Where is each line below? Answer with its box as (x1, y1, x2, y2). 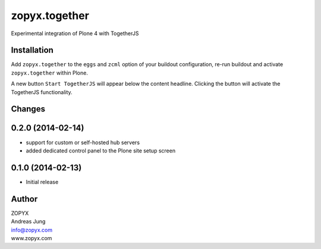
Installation (11, 45, 53, 55)
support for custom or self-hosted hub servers (26, 139, 140, 146)
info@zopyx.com (11, 226, 53, 234)
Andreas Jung (11, 218, 46, 225)
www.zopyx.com (11, 234, 52, 241)
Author (11, 194, 38, 204)
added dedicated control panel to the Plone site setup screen (26, 147, 175, 154)
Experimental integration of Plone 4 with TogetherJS (11, 30, 139, 37)
